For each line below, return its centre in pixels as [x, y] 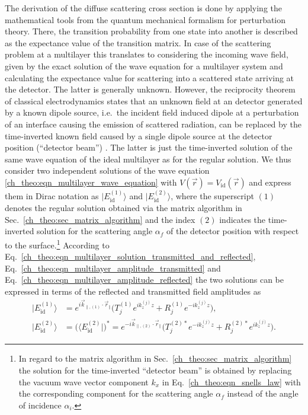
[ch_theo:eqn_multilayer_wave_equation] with [91, 182]
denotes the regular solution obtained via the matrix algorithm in [123, 208]
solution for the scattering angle [95, 231]
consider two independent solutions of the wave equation [107, 170]
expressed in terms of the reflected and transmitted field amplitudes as [133, 291]
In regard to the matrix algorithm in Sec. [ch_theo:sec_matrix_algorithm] [155, 358]
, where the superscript [212, 195]
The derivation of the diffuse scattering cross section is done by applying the [144, 8]
